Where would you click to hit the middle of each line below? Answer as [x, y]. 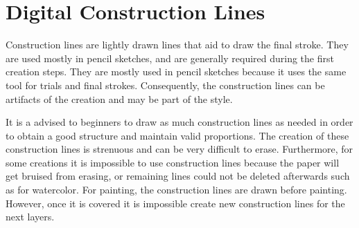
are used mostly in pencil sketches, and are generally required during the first [170, 58]
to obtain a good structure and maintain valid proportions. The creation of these [177, 135]
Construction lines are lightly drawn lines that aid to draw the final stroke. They [177, 45]
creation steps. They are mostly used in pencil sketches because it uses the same [176, 72]
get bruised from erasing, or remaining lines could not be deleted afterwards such [178, 176]
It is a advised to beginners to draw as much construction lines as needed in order [179, 122]
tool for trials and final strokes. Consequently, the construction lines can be [165, 85]
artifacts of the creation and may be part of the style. [119, 98]
